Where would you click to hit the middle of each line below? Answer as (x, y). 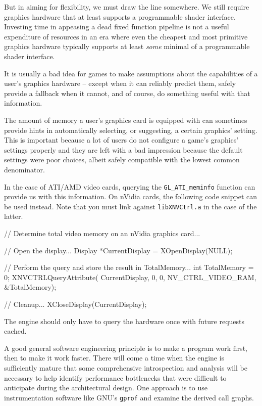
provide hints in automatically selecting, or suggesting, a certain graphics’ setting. (131, 130)
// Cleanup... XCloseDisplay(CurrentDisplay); (75, 304)
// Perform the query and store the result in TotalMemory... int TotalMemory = (129, 267)
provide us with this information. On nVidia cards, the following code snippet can (130, 196)
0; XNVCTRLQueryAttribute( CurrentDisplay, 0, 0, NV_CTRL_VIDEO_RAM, (130, 277)
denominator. (24, 169)
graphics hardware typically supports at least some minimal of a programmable (127, 46)
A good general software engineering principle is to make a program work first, (126, 348)
